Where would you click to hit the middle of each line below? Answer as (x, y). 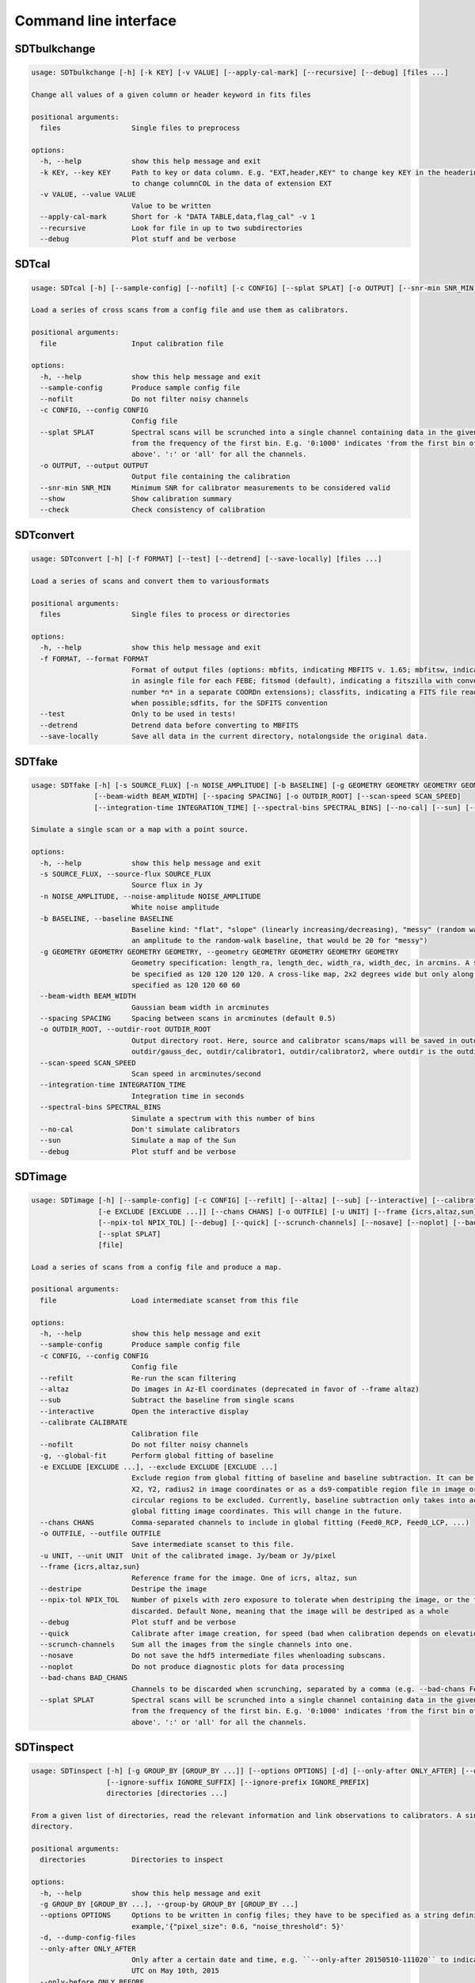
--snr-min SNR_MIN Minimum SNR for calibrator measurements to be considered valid (215, 487)
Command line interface (96, 21)
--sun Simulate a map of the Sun (138, 1141)
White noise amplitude (175, 907)
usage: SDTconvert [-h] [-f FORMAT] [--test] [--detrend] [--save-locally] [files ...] (207, 559)
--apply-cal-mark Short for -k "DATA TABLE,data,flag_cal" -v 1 (178, 217)
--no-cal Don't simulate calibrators (140, 1129)
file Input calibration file (132, 343)
